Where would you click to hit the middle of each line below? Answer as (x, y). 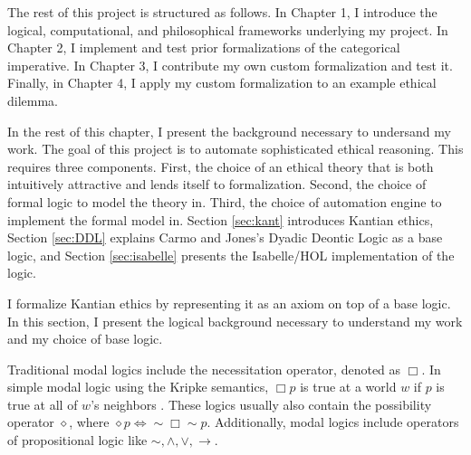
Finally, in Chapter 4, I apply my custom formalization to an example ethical (222, 83)
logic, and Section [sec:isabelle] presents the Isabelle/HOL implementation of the (231, 255)
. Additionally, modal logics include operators (333, 422)
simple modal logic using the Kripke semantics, (138, 387)
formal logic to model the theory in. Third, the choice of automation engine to (225, 201)
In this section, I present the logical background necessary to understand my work (235, 321)
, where (89, 422)
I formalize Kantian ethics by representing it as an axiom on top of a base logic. (229, 303)
